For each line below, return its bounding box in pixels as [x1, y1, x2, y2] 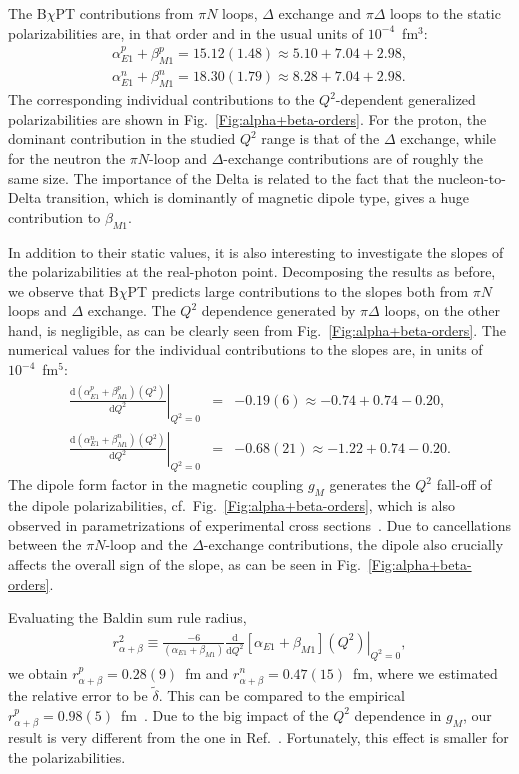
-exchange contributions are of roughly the [223, 147, 483, 168]
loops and [8, 300, 67, 321]
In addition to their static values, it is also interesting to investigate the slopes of [8, 241, 504, 262]
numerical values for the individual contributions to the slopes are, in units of [8, 339, 483, 360]
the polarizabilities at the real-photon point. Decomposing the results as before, [8, 261, 496, 282]
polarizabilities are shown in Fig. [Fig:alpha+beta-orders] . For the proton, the [8, 108, 487, 129]
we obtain [8, 662, 68, 683]
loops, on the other [384, 300, 501, 321]
